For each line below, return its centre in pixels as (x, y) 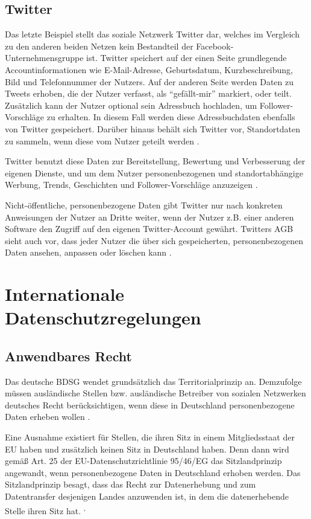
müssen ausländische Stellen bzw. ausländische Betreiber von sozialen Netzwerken (155, 393)
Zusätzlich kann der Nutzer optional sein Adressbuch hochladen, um (131, 105)
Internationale (65, 294)
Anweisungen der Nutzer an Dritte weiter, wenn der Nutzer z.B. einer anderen (149, 217)
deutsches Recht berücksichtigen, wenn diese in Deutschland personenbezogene (150, 405)
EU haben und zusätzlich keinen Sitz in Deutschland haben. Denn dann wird (147, 449)
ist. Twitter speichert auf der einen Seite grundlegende (187, 58)
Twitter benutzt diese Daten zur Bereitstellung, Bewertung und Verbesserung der (155, 161)
